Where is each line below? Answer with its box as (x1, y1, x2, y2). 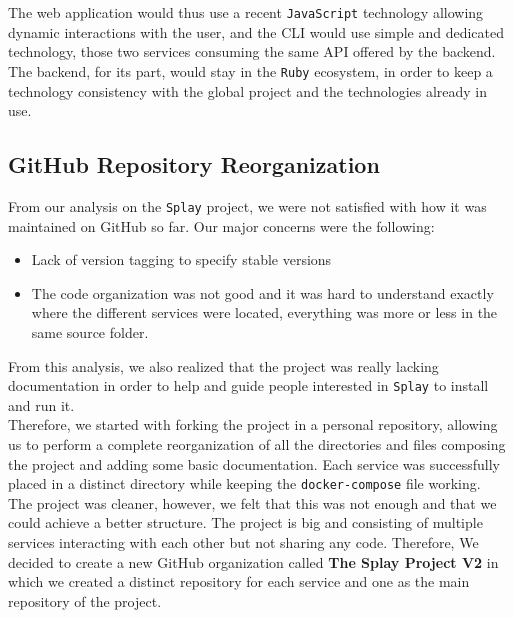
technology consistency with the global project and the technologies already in (8, 80, 488, 101)
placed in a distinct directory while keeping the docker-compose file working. (8, 473, 481, 494)
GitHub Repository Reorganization (8, 149, 380, 180)
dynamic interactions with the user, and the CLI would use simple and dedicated (8, 21, 505, 42)
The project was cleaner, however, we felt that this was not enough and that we (8, 492, 497, 513)
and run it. (8, 394, 75, 415)
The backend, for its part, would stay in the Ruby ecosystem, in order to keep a (8, 60, 493, 81)
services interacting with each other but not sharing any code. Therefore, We (8, 531, 479, 552)
